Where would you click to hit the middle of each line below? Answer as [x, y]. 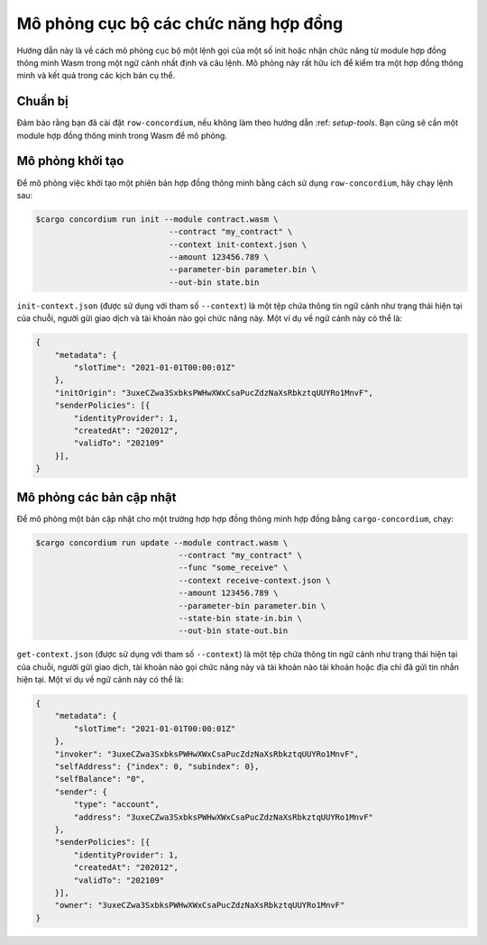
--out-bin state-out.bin [233, 631]
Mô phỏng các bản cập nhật [96, 497]
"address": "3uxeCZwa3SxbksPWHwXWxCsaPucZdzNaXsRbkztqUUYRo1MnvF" [224, 817]
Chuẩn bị [42, 101]
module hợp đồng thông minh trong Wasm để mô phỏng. [122, 135]
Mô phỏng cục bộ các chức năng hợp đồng [180, 23]
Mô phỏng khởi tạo [70, 161]
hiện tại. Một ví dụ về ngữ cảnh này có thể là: [100, 680]
